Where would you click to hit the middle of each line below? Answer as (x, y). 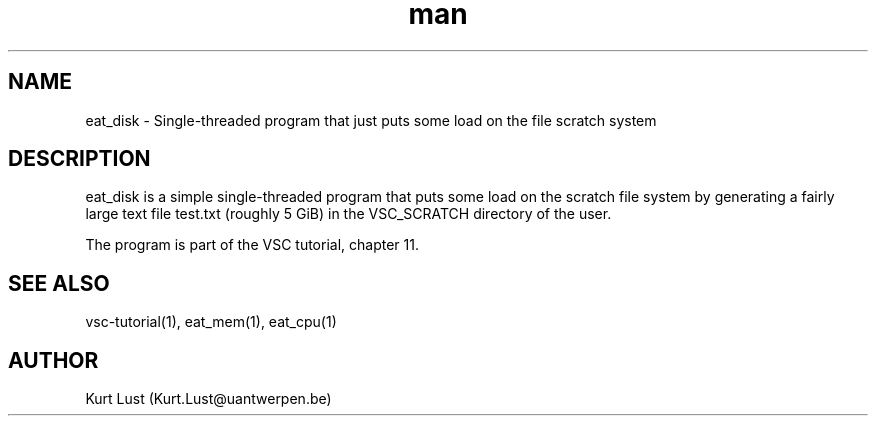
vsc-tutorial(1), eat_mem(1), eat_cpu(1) (211, 322)
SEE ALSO (59, 283)
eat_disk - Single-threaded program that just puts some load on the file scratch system (371, 120)
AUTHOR (53, 360)
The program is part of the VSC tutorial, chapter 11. (252, 245)
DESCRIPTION (79, 159)
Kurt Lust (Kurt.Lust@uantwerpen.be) (208, 399)
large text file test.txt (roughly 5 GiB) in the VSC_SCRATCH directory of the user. (348, 214)
